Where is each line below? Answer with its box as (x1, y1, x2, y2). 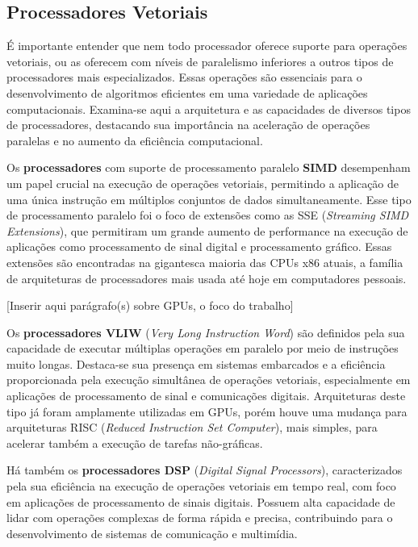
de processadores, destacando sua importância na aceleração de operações (6, 116, 370, 133)
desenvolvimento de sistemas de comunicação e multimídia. (6, 524, 298, 541)
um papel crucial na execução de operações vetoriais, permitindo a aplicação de (6, 174, 399, 191)
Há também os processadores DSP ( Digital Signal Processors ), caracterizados (6, 461, 403, 478)
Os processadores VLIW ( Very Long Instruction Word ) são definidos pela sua (6, 324, 405, 340)
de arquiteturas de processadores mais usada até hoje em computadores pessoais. (6, 269, 407, 286)
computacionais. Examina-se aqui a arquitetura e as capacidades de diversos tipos (6, 100, 411, 117)
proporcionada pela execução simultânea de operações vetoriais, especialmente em (6, 371, 411, 388)
